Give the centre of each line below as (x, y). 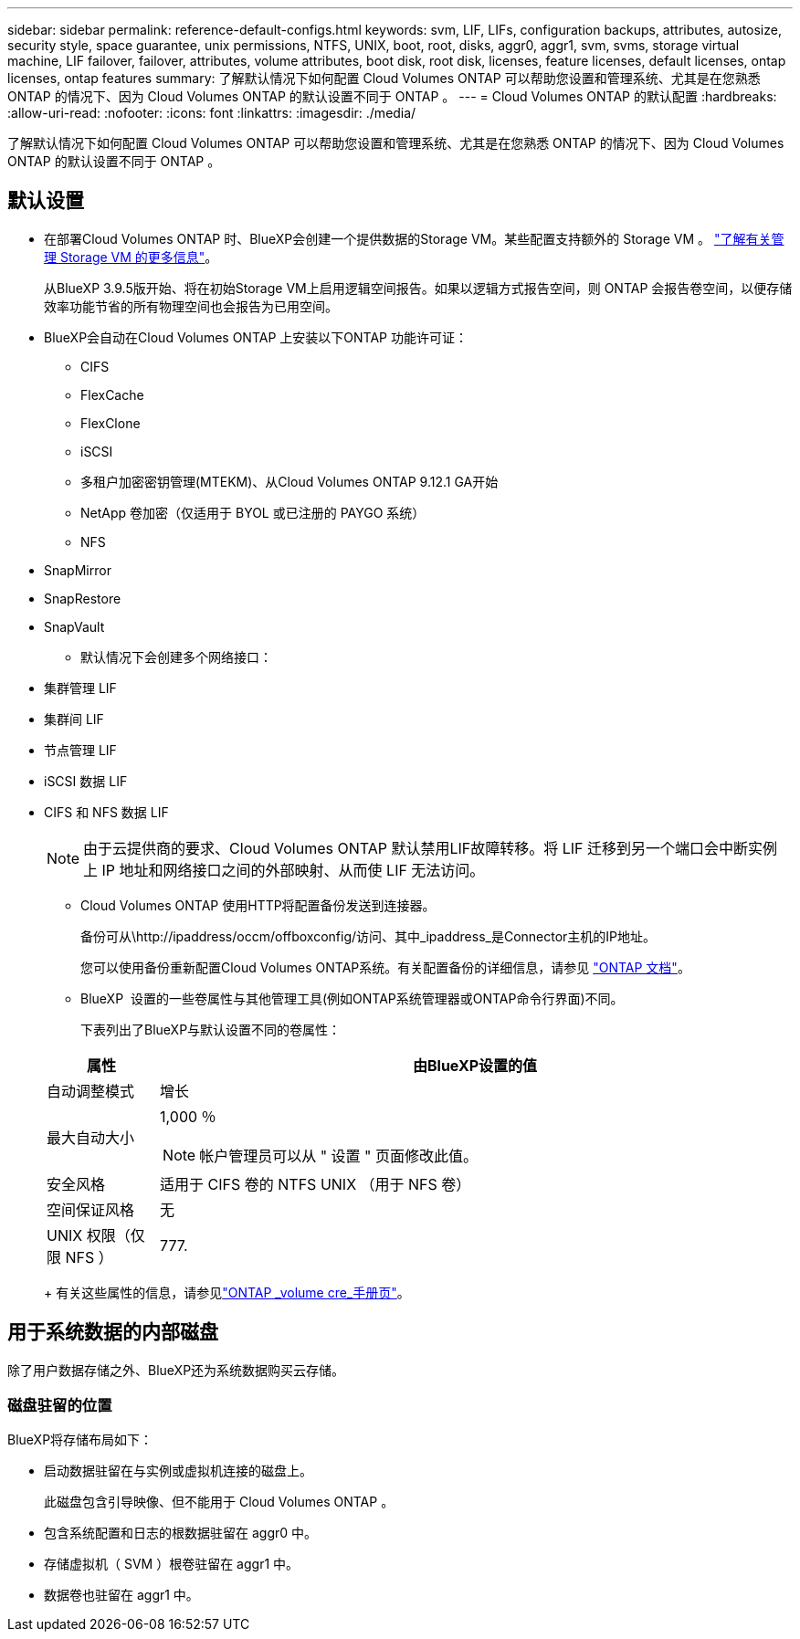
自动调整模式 (91, 1091)
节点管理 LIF (80, 750)
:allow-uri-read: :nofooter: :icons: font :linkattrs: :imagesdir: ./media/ (212, 113)
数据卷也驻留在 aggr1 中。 (121, 1595)
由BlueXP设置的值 (475, 1065)
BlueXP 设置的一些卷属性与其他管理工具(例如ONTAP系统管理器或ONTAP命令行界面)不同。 (352, 998)
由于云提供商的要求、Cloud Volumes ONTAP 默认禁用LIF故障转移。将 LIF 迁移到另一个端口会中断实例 (431, 848)
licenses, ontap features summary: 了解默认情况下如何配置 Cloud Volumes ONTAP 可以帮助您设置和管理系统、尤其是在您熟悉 (384, 78)
